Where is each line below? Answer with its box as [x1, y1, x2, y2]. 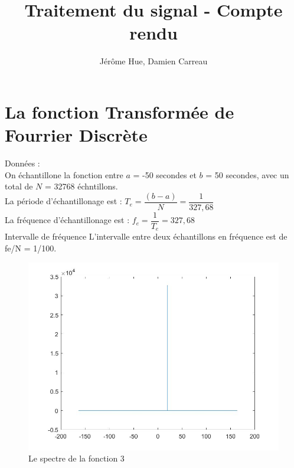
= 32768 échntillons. [45, 180, 118, 192]
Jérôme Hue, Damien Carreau [99, 55, 208, 67]
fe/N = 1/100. [5, 241, 57, 254]
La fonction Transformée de [5, 99, 234, 123]
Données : [5, 157, 40, 169]
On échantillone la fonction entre [5, 168, 123, 181]
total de [5, 180, 33, 192]
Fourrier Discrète [5, 123, 148, 147]
